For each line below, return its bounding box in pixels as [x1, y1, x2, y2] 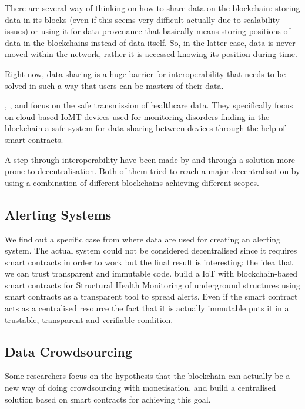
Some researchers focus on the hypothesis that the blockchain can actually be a [5, 370, 290, 382]
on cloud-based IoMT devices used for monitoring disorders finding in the [5, 110, 270, 122]
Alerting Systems [5, 205, 112, 223]
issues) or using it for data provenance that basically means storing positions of [5, 25, 290, 37]
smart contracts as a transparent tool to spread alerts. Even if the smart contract [5, 290, 298, 302]
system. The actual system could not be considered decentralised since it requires [5, 244, 297, 257]
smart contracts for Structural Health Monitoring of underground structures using [5, 278, 300, 291]
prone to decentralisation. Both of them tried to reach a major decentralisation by [5, 165, 300, 177]
